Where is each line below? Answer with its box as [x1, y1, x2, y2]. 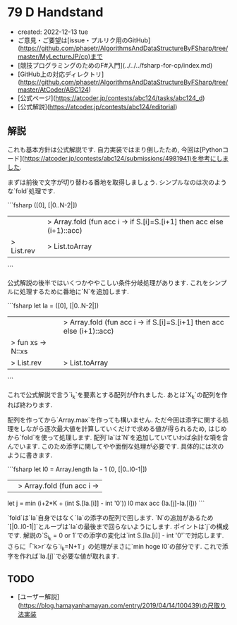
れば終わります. [7, 400, 53, 409]
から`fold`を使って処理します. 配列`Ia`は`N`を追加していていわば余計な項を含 [7, 433, 229, 442]
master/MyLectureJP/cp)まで [17, 52, 104, 61]
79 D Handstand [7, 4, 104, 20]
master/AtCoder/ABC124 [17, 85, 90, 94]
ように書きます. [7, 451, 53, 459]
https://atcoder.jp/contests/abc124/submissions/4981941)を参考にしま [24, 154, 229, 162]
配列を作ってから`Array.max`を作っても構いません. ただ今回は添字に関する [7, 415, 223, 424]
